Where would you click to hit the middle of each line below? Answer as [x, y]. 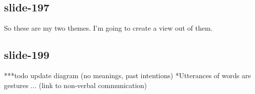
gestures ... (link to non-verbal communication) [76, 85]
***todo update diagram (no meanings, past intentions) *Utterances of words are [127, 75]
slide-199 [27, 55]
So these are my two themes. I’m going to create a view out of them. [108, 28]
